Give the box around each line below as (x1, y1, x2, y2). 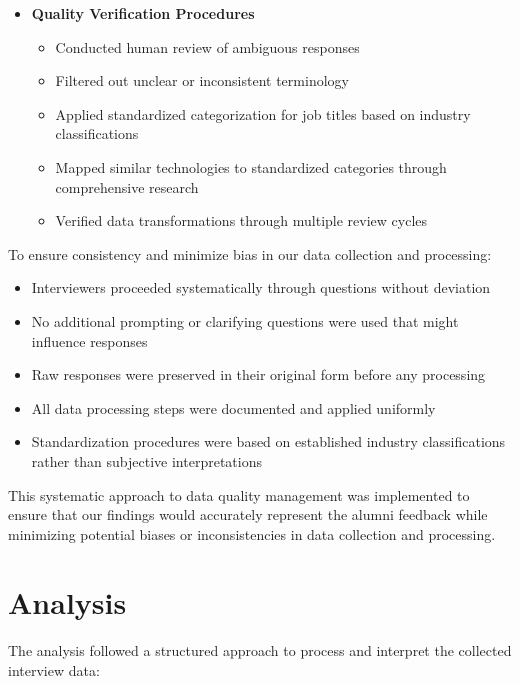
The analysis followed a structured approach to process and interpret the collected (8, 640, 512, 661)
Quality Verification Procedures (31, 3, 255, 23)
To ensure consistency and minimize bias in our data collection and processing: (8, 243, 492, 264)
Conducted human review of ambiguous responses (55, 36, 360, 57)
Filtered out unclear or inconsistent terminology (55, 70, 349, 91)
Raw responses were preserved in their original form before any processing (31, 364, 486, 385)
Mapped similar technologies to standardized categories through (55, 156, 447, 177)
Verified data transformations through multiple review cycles (55, 210, 428, 231)
